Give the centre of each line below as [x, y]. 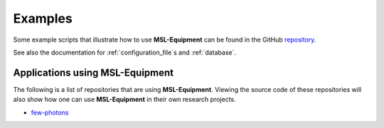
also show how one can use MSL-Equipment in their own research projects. [124, 100]
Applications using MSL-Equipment [94, 72]
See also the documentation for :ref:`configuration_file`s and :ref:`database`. [124, 52]
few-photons [50, 112]
